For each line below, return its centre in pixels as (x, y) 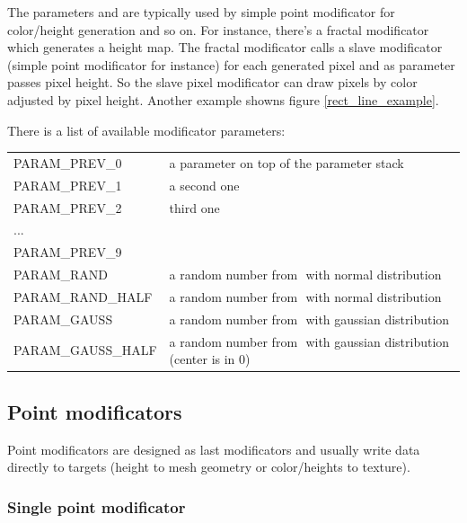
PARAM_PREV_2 (68, 207)
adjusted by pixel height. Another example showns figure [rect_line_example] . (223, 99)
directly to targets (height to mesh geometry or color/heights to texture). (209, 467)
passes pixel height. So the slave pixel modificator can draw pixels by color (212, 82)
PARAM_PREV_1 (68, 185)
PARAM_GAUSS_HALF (85, 350)
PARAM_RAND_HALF (83, 296)
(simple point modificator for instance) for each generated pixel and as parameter (231, 64)
